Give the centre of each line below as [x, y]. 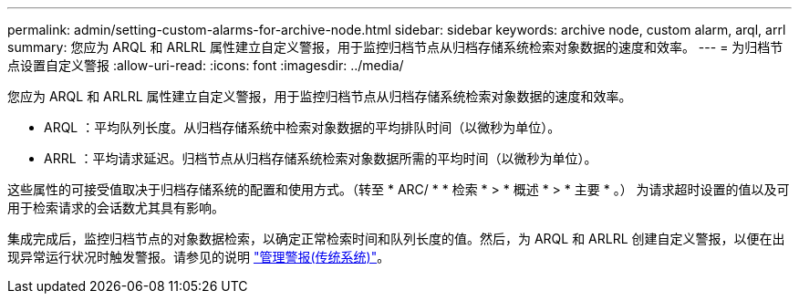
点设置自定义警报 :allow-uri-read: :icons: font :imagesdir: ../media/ [206, 65]
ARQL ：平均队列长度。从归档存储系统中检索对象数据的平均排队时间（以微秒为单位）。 [302, 127]
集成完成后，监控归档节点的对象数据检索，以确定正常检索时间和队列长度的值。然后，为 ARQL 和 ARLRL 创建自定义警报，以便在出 [396, 239]
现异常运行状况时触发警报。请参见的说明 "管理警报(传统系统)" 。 [199, 257]
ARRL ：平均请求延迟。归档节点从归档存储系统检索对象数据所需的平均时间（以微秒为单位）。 [321, 158]
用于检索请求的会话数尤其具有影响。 [116, 208]
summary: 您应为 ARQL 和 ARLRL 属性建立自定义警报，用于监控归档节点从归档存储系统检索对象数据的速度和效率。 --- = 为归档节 [395, 47]
